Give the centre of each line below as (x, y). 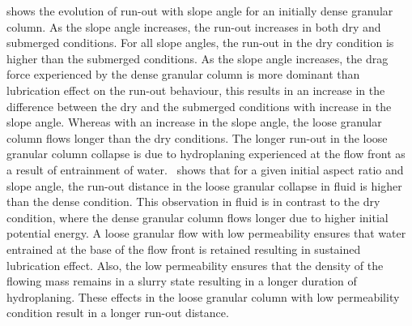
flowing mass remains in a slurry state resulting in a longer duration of (182, 281)
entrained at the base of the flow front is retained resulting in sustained (184, 249)
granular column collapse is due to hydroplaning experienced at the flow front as (206, 154)
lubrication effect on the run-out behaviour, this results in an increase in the (196, 90)
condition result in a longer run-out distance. (118, 313)
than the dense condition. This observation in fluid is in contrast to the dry (193, 202)
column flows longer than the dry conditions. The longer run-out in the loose (197, 137)
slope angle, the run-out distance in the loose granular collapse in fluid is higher (204, 185)
